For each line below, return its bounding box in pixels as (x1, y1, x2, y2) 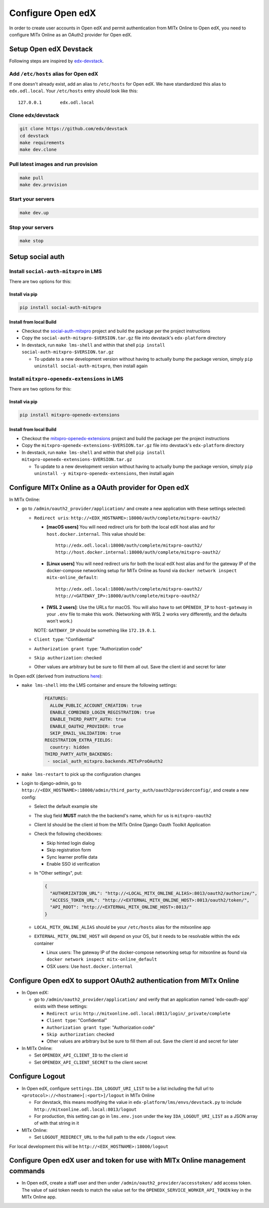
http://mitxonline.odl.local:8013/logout (34, 1106, 137, 1112)
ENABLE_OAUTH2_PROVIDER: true (50, 723, 124, 729)
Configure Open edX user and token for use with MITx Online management (9, 1156, 246, 1165)
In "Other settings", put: (34, 870, 83, 876)
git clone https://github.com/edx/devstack (19, 126, 128, 132)
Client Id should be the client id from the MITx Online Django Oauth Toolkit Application (34, 821, 211, 827)
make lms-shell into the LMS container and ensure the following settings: (21, 682, 177, 688)
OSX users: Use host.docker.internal (46, 963, 133, 969)
